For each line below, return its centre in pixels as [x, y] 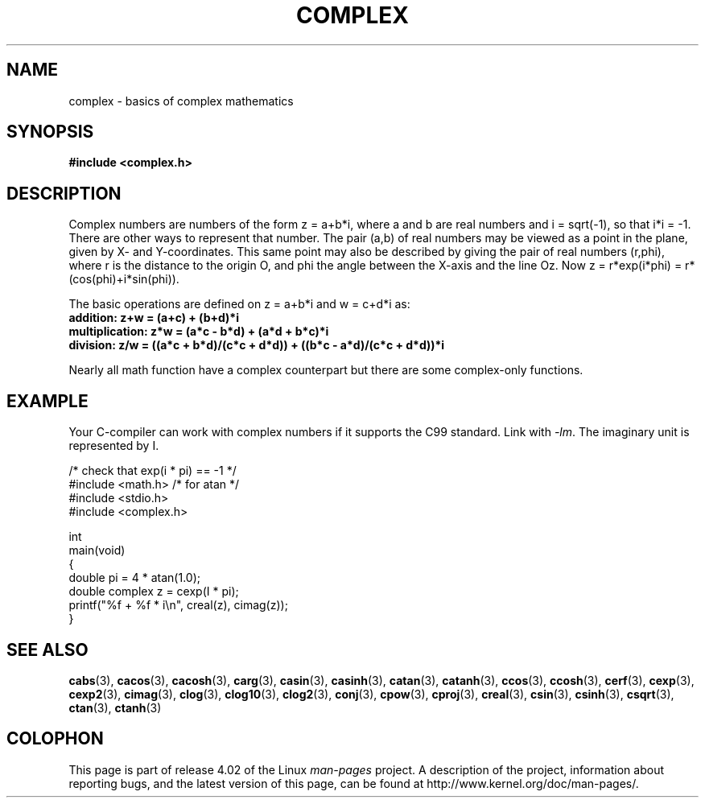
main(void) [97, 550]
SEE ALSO [47, 649]
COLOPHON [55, 739]
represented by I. [114, 446]
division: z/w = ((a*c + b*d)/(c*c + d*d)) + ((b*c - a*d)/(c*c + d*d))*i [257, 345]
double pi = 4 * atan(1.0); [135, 578]
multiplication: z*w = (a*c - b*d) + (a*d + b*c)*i [199, 332]
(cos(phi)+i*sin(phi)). [124, 279]
